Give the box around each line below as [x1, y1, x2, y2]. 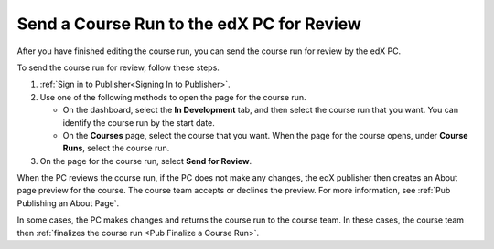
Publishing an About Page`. [16, 197, 120, 209]
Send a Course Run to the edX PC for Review [16, 14, 361, 34]
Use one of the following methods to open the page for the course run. [39, 91, 306, 102]
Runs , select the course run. [62, 142, 170, 154]
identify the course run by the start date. [62, 117, 215, 128]
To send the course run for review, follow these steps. [16, 62, 220, 73]
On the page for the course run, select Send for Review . [39, 155, 252, 166]
